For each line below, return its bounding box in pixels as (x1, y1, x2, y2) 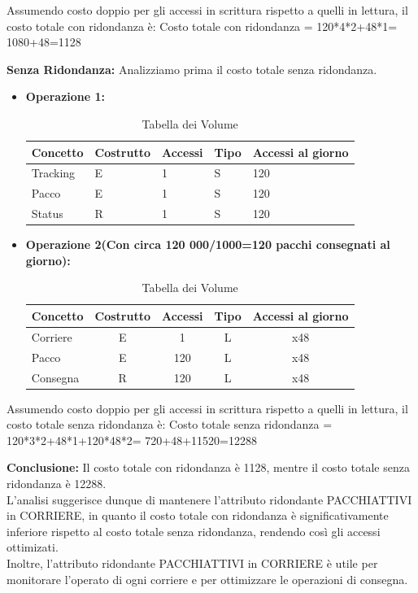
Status (31, 205, 63, 222)
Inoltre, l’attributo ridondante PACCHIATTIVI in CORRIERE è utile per (7, 554, 378, 571)
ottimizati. (7, 538, 59, 556)
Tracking (31, 164, 76, 181)
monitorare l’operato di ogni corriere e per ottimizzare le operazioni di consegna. (7, 570, 408, 587)
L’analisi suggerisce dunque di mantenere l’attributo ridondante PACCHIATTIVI (7, 491, 412, 508)
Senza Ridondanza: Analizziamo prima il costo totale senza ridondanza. (7, 60, 377, 77)
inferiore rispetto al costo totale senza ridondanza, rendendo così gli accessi (7, 522, 381, 539)
